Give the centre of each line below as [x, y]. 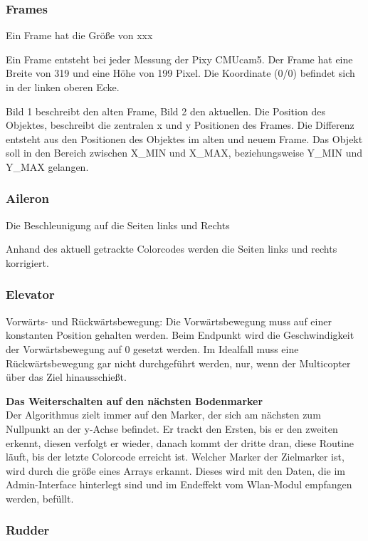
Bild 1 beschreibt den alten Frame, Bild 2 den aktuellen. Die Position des [165, 111]
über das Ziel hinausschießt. [66, 377]
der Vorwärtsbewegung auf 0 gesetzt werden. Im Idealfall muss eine [152, 348]
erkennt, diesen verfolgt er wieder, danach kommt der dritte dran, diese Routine [180, 442]
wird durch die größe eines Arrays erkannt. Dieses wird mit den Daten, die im [175, 470]
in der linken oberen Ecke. [63, 87]
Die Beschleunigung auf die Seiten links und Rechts [118, 225]
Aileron [27, 198]
